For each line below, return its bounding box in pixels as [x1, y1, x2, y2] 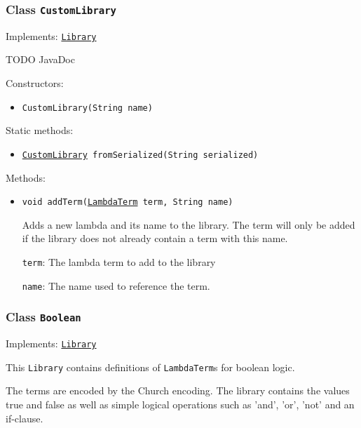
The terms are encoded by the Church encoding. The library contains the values [6, 383, 350, 398]
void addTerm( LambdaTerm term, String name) [22, 197, 233, 208]
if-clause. [6, 410, 43, 425]
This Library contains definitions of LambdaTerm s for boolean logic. [6, 359, 295, 374]
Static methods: [6, 123, 74, 138]
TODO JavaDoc [6, 52, 75, 67]
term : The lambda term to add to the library [22, 254, 216, 269]
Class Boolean [6, 308, 81, 326]
